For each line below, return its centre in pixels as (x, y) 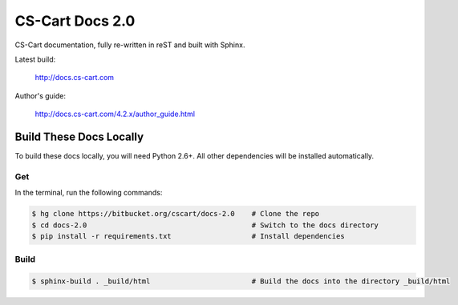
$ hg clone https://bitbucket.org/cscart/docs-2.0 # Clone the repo (176, 214)
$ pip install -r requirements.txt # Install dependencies (188, 236)
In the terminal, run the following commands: (89, 193)
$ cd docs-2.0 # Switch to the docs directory (205, 225)
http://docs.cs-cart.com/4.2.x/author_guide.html (115, 114)
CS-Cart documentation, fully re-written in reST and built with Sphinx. (130, 45)
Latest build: (35, 59)
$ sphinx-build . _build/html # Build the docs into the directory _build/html (241, 281)
